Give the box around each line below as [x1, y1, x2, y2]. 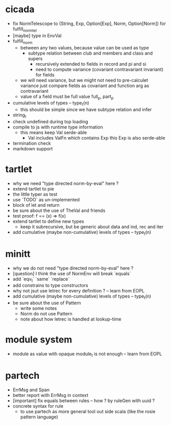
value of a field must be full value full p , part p [20, 93, 114, 100]
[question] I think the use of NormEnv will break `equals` [12, 270, 131, 276]
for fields [35, 71, 55, 77]
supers [28, 55, 43, 62]
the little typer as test [12, 191, 58, 197]
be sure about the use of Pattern [12, 300, 81, 306]
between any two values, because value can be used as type [20, 44, 149, 50]
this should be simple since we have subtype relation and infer [20, 107, 152, 113]
